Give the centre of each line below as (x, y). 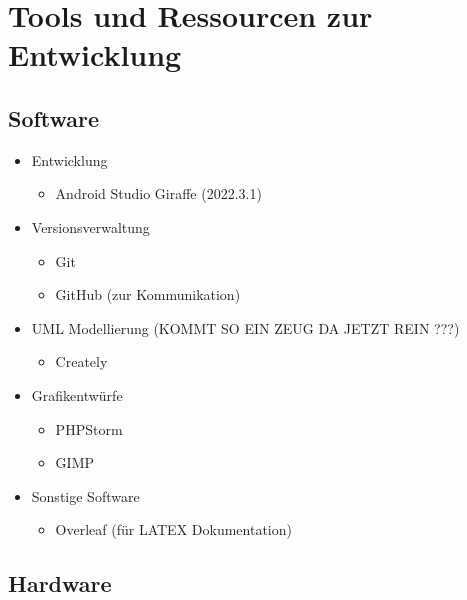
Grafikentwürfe (77, 394)
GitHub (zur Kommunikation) (148, 294)
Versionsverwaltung (90, 226)
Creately (81, 361)
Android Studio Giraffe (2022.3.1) (158, 193)
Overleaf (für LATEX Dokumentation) (173, 529)
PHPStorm (89, 428)
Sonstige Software (85, 495)
